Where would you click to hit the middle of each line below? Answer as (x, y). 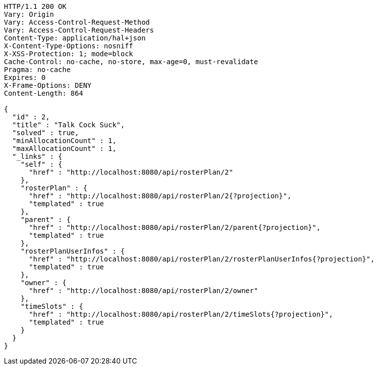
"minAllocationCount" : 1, (64, 141)
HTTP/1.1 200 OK (35, 6)
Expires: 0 (25, 77)
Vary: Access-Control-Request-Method (77, 22)
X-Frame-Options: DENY (48, 85)
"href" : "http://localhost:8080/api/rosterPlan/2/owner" (144, 291)
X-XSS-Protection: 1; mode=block (69, 54)
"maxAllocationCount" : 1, (64, 148)
